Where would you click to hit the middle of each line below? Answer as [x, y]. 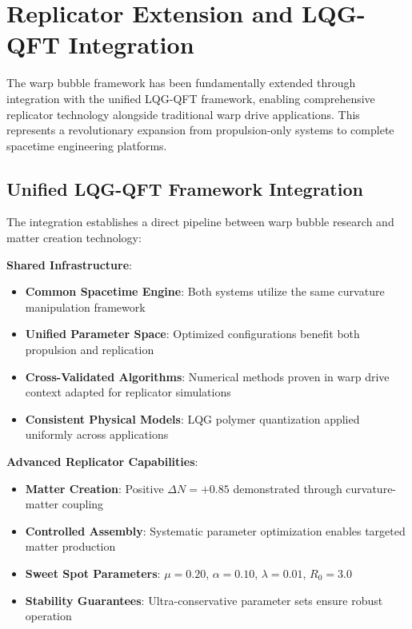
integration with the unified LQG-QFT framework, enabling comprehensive [191, 98]
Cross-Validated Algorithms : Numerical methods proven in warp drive [207, 376]
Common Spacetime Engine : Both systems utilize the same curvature [205, 291]
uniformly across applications [97, 434]
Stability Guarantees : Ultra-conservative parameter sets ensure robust [204, 600]
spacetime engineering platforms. [87, 145]
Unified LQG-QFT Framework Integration [185, 188]
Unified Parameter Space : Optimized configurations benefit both [192, 334]
